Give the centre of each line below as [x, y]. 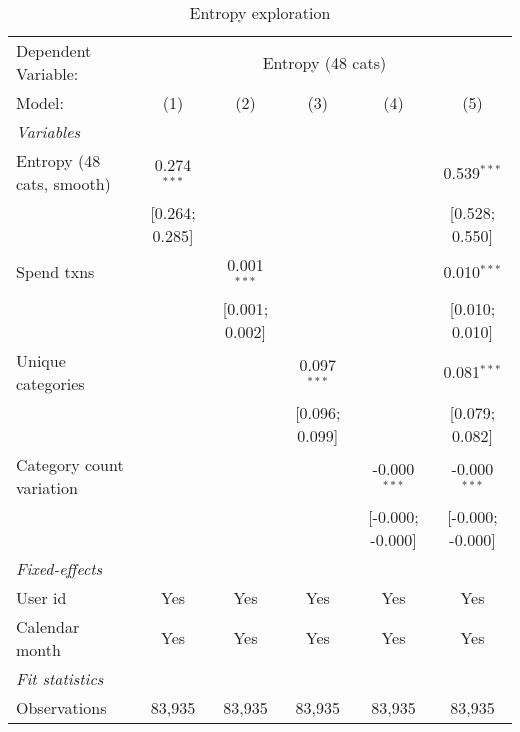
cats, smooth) [63, 183]
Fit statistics [60, 678]
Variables [48, 131]
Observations [61, 707]
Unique [41, 360]
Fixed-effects [59, 568]
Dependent [54, 50]
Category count [70, 464]
